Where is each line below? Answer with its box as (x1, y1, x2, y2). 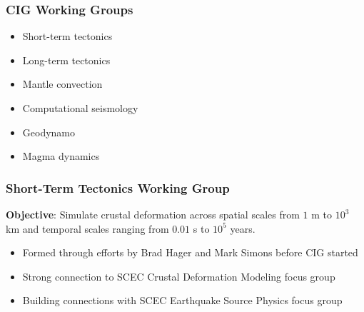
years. (230, 221, 256, 236)
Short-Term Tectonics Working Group (6, 178, 230, 196)
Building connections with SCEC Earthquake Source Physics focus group (22, 293, 343, 308)
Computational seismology (22, 101, 138, 115)
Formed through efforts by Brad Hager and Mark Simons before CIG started (22, 245, 358, 260)
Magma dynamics (22, 149, 100, 163)
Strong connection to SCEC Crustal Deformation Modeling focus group (22, 268, 335, 283)
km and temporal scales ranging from (6, 221, 169, 236)
